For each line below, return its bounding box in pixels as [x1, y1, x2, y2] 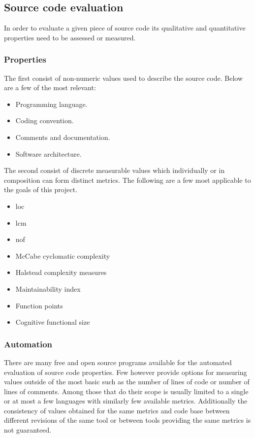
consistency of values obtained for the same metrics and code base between [4, 405, 230, 415]
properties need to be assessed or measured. [4, 32, 136, 42]
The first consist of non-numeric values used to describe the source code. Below [4, 72, 243, 83]
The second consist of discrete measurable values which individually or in [4, 165, 225, 175]
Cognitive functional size [15, 317, 90, 327]
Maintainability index [15, 283, 81, 294]
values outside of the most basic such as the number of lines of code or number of [4, 376, 250, 387]
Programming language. [15, 99, 88, 109]
